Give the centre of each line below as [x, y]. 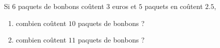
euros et [125, 6]
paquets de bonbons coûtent [61, 6]
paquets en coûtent [174, 6]
